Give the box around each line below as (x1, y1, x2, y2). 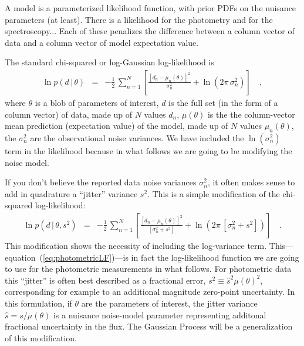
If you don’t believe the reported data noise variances (5, 176, 197, 188)
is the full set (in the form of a (168, 97, 278, 108)
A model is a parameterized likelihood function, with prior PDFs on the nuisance (5, 2, 296, 14)
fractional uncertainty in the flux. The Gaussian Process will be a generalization (5, 320, 293, 332)
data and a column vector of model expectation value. (5, 36, 199, 48)
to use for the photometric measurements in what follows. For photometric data (5, 262, 292, 275)
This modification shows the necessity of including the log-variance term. (5, 239, 267, 251)
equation (5, 251, 36, 263)
